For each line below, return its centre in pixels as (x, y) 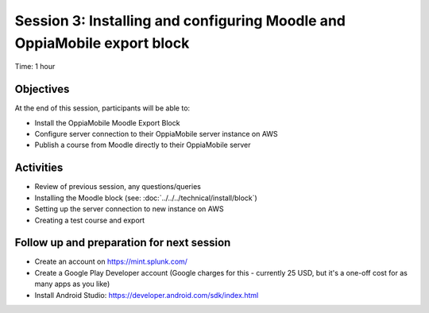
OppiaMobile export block (102, 43)
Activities (39, 168)
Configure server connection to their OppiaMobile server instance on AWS (156, 134)
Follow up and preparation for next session (123, 243)
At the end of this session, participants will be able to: (102, 108)
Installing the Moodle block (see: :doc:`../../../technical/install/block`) (146, 198)
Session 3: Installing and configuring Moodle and (180, 21)
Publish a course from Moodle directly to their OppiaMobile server (143, 145)
